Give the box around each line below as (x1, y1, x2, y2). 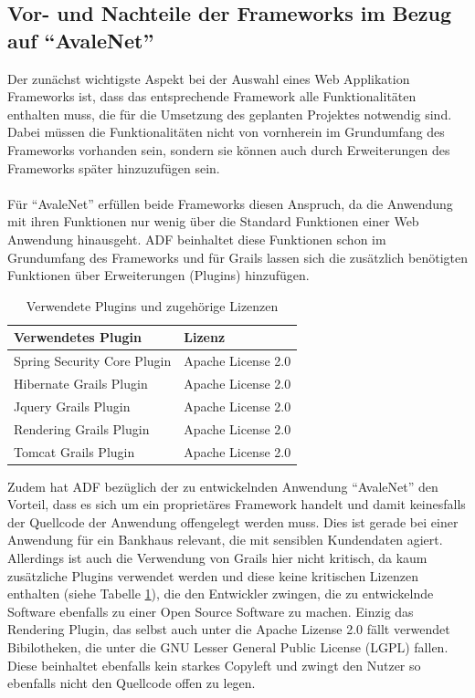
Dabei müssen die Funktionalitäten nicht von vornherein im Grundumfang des (7, 122, 445, 141)
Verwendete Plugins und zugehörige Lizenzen (26, 296, 279, 315)
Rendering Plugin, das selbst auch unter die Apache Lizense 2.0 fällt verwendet (7, 620, 450, 639)
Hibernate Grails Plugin (14, 374, 148, 392)
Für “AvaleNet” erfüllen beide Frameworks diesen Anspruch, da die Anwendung (7, 193, 453, 213)
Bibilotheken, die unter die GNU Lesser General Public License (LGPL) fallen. (7, 637, 449, 656)
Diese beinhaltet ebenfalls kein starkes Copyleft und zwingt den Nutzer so (7, 655, 421, 674)
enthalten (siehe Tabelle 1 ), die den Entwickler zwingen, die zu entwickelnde (7, 584, 434, 603)
